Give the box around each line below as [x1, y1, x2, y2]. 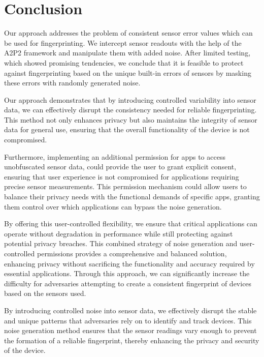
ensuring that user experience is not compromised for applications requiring [4, 171, 239, 182]
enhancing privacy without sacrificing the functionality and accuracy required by [4, 258, 255, 269]
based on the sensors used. [4, 288, 86, 299]
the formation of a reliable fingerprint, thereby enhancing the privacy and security [4, 335, 259, 345]
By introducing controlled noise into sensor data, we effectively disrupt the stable [4, 305, 257, 315]
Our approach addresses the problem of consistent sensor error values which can [4, 27, 253, 38]
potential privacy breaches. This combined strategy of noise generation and [4, 238, 238, 249]
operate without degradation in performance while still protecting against [4, 228, 233, 239]
